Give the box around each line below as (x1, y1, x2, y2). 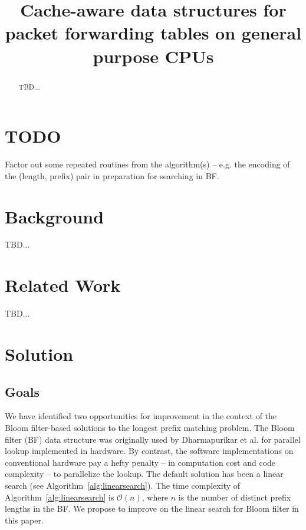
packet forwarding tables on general (5, 21, 302, 45)
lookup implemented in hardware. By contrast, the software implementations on (5, 445, 294, 457)
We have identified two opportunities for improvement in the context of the (5, 410, 277, 422)
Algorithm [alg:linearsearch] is (5, 491, 114, 503)
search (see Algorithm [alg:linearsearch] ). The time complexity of (5, 479, 240, 491)
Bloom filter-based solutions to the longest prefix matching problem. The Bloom (5, 421, 295, 433)
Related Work (5, 273, 121, 297)
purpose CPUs (93, 44, 214, 68)
